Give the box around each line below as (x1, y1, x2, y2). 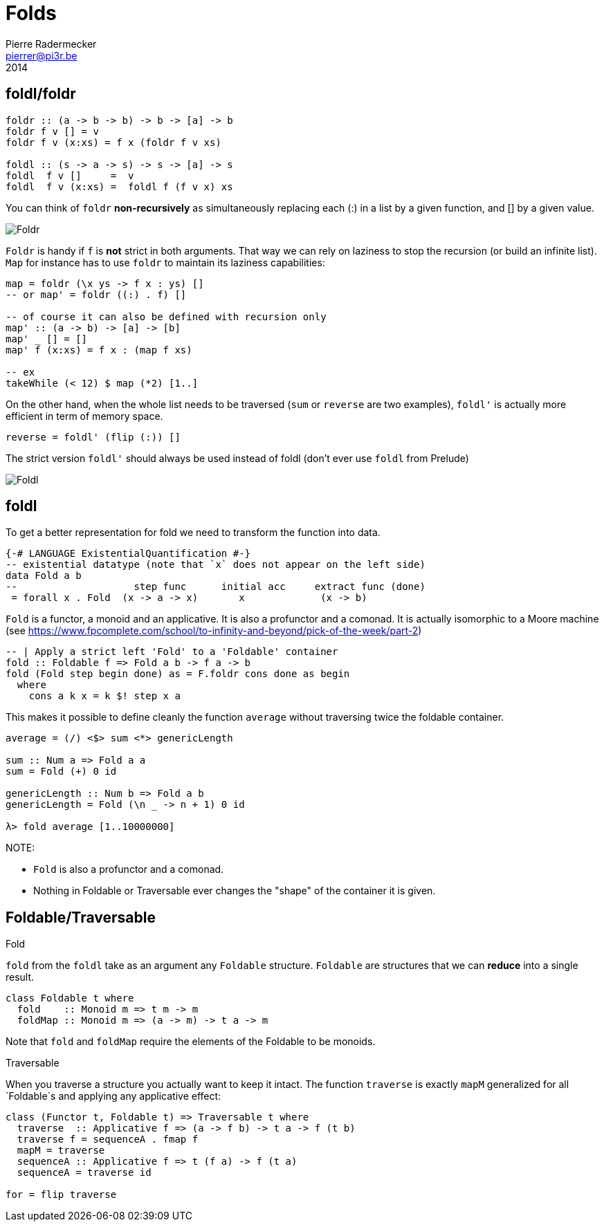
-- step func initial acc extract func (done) (6, 581, 425, 593)
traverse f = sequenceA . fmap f (17, 1134, 199, 1145)
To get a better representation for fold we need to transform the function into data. (6, 526, 381, 539)
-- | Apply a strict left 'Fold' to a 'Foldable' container (6, 646, 338, 658)
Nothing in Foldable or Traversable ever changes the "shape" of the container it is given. (33, 885, 436, 897)
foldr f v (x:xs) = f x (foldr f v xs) (6, 136, 221, 148)
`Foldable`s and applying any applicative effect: (6, 1090, 221, 1103)
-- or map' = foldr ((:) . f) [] (6, 288, 187, 300)
